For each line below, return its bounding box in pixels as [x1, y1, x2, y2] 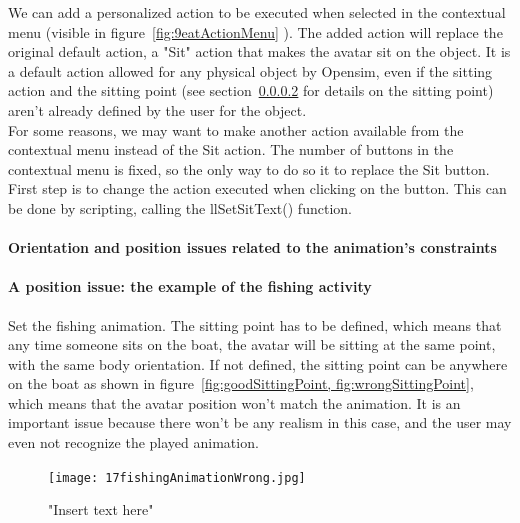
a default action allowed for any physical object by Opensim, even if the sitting [8, 60, 493, 81]
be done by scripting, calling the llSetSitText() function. [8, 197, 352, 218]
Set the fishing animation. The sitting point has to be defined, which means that [8, 314, 502, 335]
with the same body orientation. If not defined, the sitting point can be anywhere [8, 353, 508, 374]
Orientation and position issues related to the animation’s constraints [8, 237, 497, 258]
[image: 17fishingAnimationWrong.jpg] [48, 470, 306, 485]
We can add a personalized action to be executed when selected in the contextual [8, 2, 506, 22]
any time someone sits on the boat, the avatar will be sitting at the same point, [8, 334, 496, 355]
